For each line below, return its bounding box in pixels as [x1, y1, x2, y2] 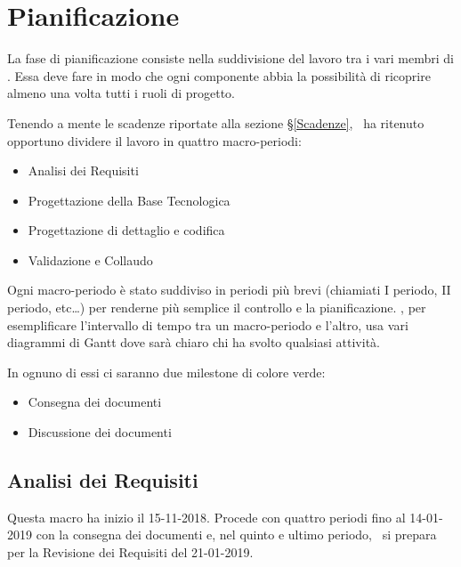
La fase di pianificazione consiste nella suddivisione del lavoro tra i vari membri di [7, 49, 455, 68]
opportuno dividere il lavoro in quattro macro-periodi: [7, 131, 302, 150]
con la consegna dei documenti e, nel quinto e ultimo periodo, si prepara [36, 525, 437, 544]
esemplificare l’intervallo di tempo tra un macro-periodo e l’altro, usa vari [7, 315, 408, 334]
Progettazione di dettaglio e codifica [28, 221, 225, 239]
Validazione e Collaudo [28, 250, 153, 269]
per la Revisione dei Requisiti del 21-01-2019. [7, 543, 254, 562]
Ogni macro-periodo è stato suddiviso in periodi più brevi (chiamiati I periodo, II [7, 280, 451, 299]
